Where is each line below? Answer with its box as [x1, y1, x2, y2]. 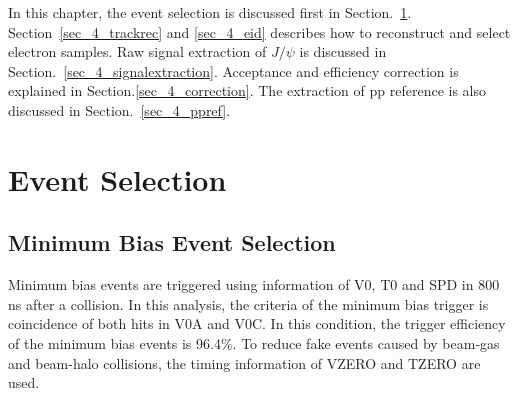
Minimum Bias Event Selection [8, 227, 336, 258]
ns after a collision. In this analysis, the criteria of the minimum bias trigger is [8, 293, 489, 314]
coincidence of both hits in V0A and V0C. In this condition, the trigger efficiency [8, 313, 506, 334]
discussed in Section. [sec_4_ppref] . [8, 99, 231, 120]
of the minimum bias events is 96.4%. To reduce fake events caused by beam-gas [8, 332, 500, 353]
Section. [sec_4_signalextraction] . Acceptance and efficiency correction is [8, 60, 459, 81]
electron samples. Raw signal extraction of [8, 41, 267, 62]
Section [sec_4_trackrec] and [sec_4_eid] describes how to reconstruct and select [8, 21, 511, 42]
